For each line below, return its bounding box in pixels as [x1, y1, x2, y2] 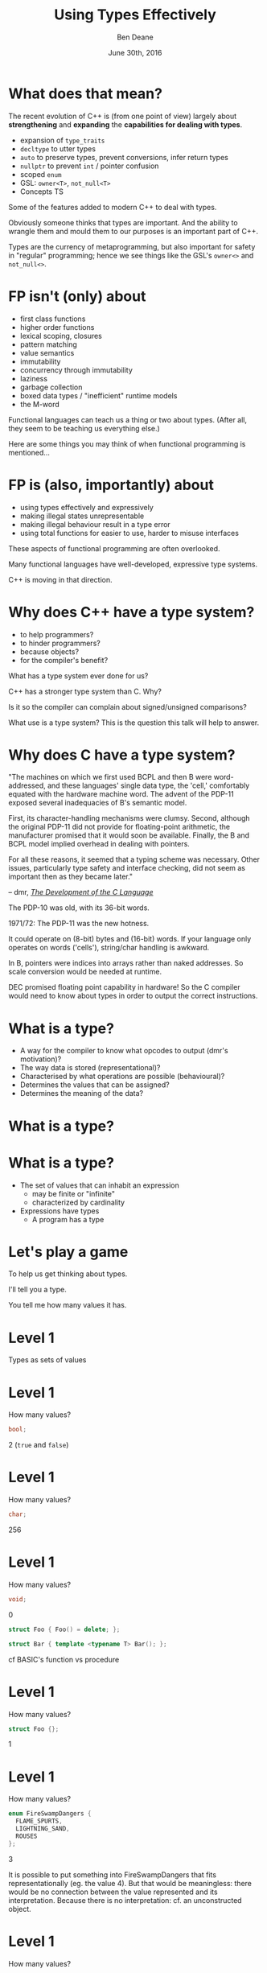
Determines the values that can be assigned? [19, 1080, 170, 1089]
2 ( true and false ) [8, 1440, 69, 1450]
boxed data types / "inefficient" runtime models [19, 390, 178, 400]
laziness [19, 373, 48, 383]
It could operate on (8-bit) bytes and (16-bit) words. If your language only [8, 934, 252, 944]
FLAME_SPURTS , [15, 1817, 63, 1826]
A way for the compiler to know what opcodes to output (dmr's [19, 1046, 228, 1056]
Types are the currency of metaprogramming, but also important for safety [8, 241, 256, 251]
